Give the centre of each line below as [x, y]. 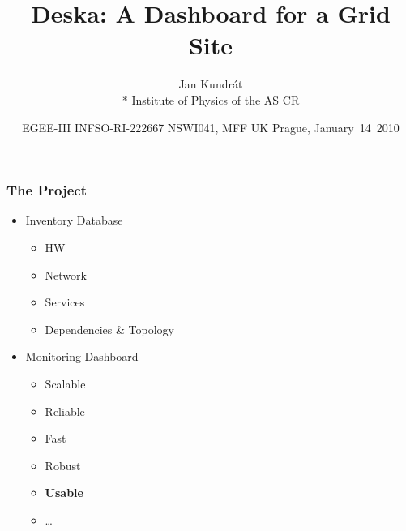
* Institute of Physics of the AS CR [211, 99]
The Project [47, 190]
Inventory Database [74, 220]
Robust [63, 465]
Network [66, 274]
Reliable [65, 411]
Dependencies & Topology [109, 329]
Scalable [65, 383]
